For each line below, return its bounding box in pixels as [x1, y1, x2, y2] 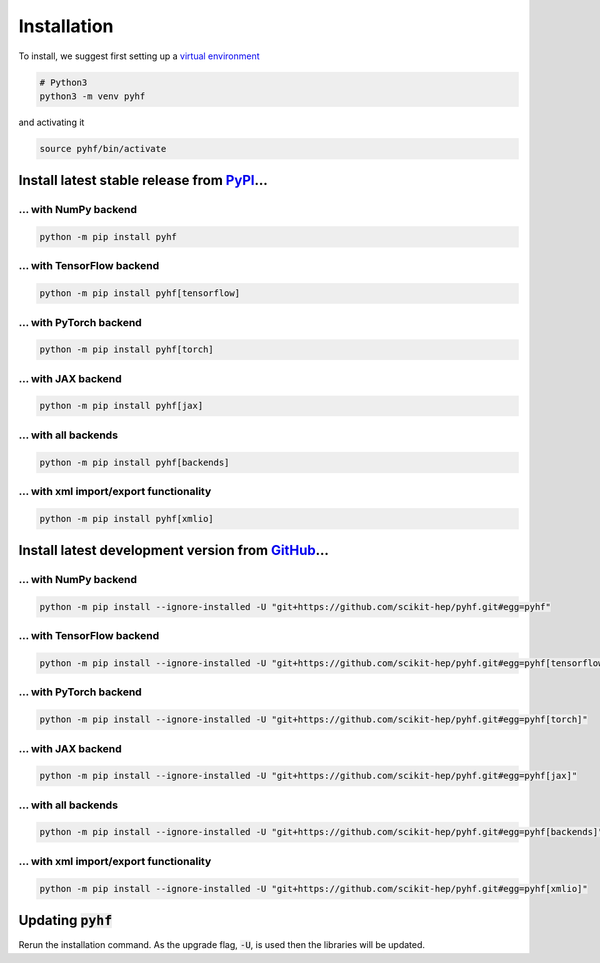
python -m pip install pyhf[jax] [39, 400, 204, 412]
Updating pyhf [18, 912, 113, 929]
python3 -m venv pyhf [39, 90, 146, 102]
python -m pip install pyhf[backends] [39, 456, 230, 468]
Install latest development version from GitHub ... [18, 542, 329, 559]
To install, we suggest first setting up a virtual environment [18, 50, 260, 62]
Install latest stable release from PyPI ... [18, 172, 269, 189]
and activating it [18, 116, 85, 128]
